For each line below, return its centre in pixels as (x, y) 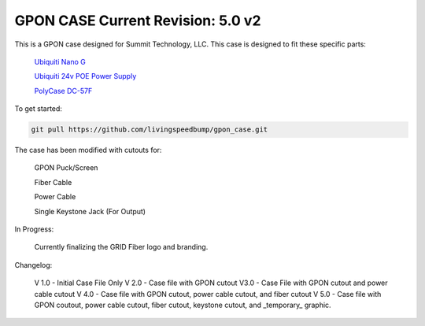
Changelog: (33, 265)
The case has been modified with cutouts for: (88, 150)
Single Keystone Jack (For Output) (90, 211)
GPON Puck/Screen (66, 168)
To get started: (39, 109)
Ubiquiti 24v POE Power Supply (85, 76)
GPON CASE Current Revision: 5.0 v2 (138, 20)
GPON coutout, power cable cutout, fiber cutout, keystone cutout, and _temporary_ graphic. (183, 305)
